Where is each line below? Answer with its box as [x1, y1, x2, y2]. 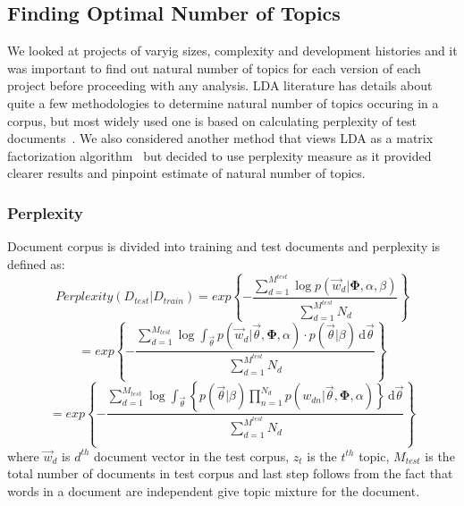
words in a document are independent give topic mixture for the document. [7, 481, 420, 500]
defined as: [7, 254, 65, 273]
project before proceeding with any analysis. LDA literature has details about [7, 76, 433, 95]
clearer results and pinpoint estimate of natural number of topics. [7, 164, 366, 182]
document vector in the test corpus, [94, 446, 290, 465]
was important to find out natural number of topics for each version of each [7, 58, 421, 77]
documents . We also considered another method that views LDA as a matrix [7, 129, 434, 148]
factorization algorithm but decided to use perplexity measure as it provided [7, 146, 432, 164]
